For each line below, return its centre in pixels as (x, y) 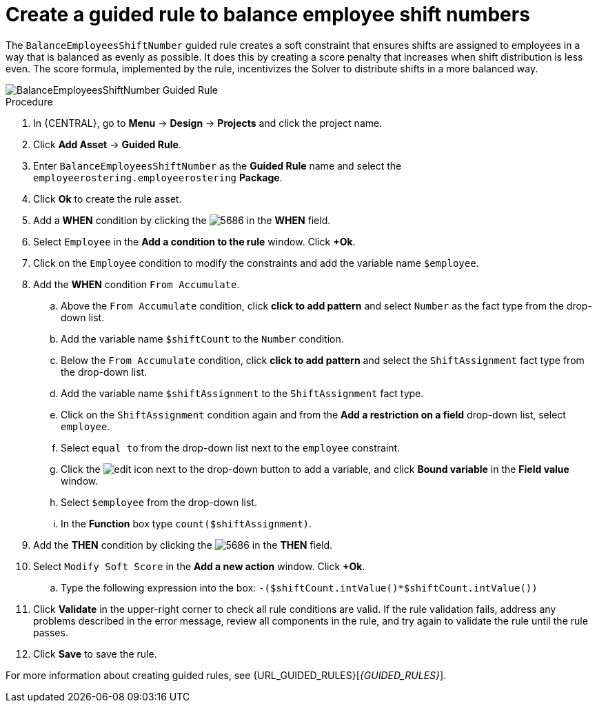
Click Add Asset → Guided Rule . (107, 144)
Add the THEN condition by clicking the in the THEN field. (183, 545)
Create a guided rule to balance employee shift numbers (268, 14)
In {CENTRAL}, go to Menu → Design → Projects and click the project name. (208, 123)
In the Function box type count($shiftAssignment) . (186, 523)
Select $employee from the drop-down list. (159, 502)
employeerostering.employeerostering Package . (158, 177)
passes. (51, 632)
